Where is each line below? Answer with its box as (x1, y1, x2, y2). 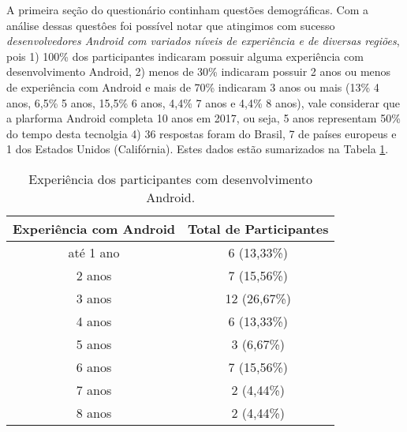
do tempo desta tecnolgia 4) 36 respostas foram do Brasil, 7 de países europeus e (6, 125, 397, 141)
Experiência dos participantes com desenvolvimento (28, 169, 313, 188)
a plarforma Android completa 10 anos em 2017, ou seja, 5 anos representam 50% (6, 110, 401, 126)
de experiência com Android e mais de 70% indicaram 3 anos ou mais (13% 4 (6, 78, 379, 95)
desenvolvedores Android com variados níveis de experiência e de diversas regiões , (6, 32, 400, 49)
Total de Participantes (187, 219, 329, 238)
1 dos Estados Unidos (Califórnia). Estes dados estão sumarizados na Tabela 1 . (6, 141, 389, 157)
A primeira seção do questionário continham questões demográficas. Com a (6, 2, 369, 17)
